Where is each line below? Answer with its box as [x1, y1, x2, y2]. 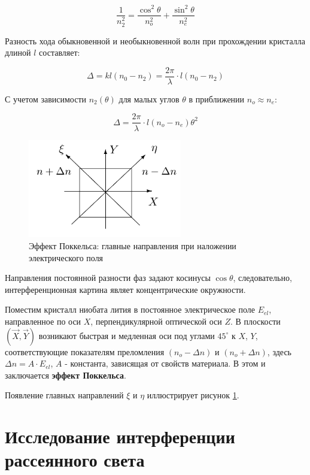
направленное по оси [5, 315, 81, 328]
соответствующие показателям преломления [5, 345, 165, 358]
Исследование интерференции [5, 424, 235, 449]
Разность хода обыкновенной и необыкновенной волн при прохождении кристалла [5, 34, 305, 47]
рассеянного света [5, 447, 145, 472]
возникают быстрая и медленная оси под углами [38, 329, 215, 341]
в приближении [189, 92, 245, 105]
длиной [5, 46, 31, 59]
